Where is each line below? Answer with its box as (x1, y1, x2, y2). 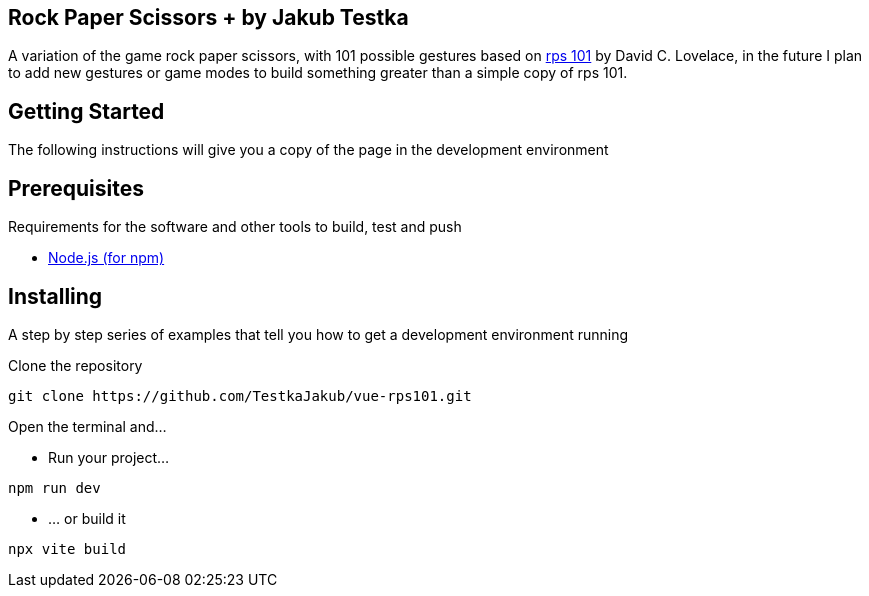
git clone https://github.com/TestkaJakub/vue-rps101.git (8, 387, 472, 404)
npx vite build (8, 540, 127, 557)
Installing (8, 283, 103, 309)
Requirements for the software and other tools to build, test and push (8, 218, 462, 236)
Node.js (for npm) (48, 249, 165, 267)
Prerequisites (8, 175, 144, 201)
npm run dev (8, 479, 101, 496)
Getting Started (8, 98, 165, 124)
